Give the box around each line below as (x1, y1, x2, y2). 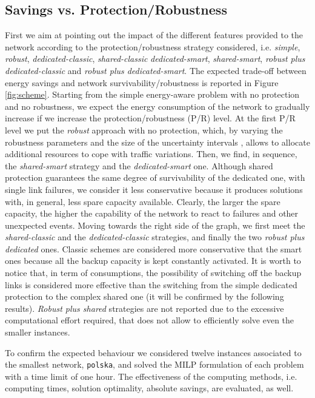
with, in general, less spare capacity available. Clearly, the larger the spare (5, 195, 280, 207)
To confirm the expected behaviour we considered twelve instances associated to (5, 346, 302, 359)
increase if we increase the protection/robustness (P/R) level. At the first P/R (5, 112, 296, 124)
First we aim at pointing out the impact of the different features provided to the (5, 29, 303, 41)
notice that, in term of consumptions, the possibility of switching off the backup (5, 266, 302, 279)
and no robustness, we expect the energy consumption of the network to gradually (5, 99, 310, 112)
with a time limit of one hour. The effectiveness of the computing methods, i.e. (5, 369, 297, 382)
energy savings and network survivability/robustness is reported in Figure (5, 76, 279, 89)
